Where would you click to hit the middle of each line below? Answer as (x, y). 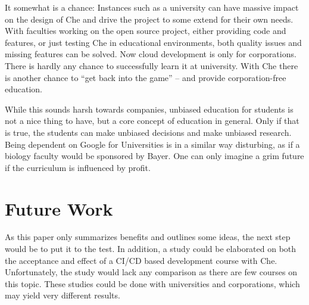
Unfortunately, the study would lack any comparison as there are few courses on (151, 272)
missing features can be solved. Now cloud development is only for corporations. (151, 54)
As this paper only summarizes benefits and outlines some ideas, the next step (148, 237)
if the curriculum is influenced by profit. (78, 167)
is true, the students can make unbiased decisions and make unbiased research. (148, 132)
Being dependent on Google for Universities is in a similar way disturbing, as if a (152, 144)
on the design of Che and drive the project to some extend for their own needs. (149, 19)
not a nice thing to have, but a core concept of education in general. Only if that (152, 121)
